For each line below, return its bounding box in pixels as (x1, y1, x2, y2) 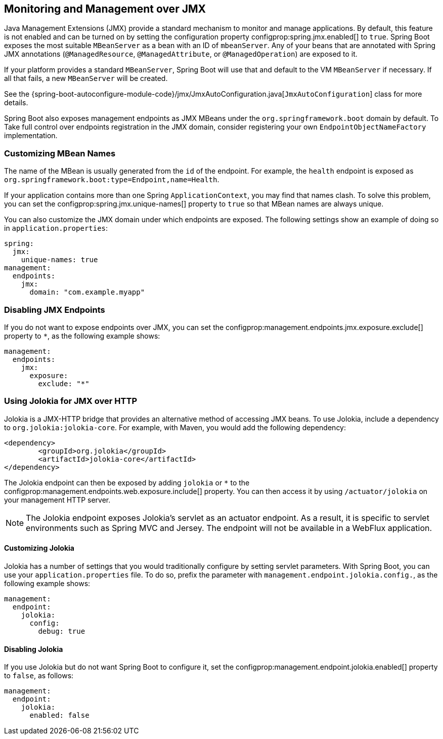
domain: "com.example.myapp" (29, 288, 145, 297)
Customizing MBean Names (4, 148, 116, 158)
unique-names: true (21, 256, 98, 264)
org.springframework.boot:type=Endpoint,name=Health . (4, 175, 219, 184)
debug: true (38, 627, 85, 635)
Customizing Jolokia (4, 544, 74, 553)
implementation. (4, 131, 58, 140)
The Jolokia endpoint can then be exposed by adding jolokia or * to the (4, 478, 250, 487)
